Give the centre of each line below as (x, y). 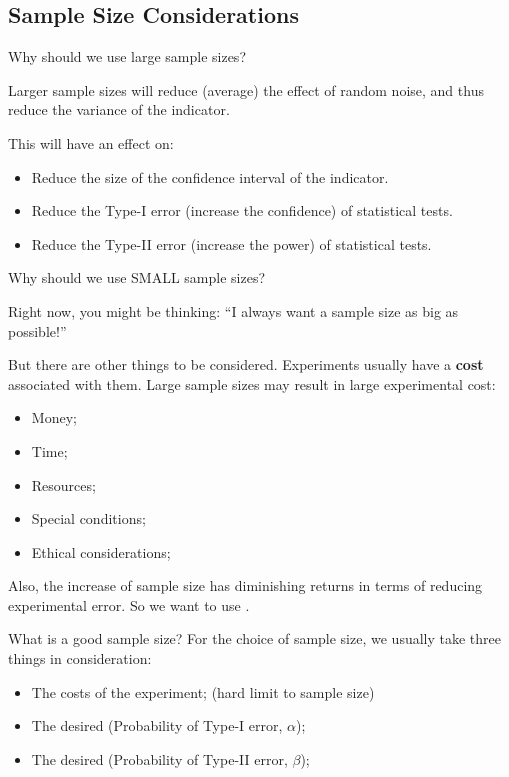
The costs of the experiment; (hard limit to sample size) (203, 691)
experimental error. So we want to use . (129, 604)
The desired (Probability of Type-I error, (157, 725)
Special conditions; (88, 518)
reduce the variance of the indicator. (119, 109)
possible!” (37, 330)
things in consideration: (80, 658)
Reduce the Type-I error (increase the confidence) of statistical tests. (242, 210)
